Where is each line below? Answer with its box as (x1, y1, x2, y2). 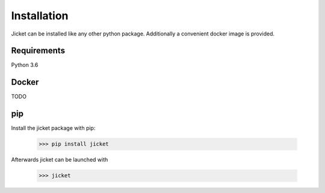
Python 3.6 (11, 61, 39, 69)
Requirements (11, 46, 66, 56)
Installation (11, 9, 69, 22)
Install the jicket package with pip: (11, 124, 96, 132)
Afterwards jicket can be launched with (11, 156, 108, 164)
